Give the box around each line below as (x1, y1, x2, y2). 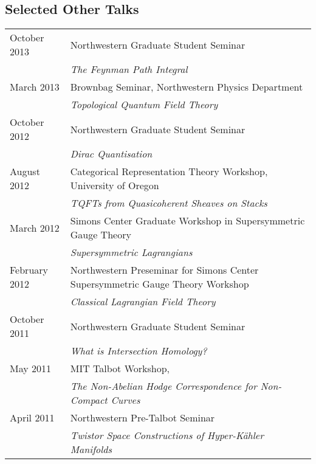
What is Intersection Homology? (70, 344, 207, 358)
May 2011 (10, 361, 52, 376)
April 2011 (10, 410, 55, 425)
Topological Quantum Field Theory (70, 97, 218, 112)
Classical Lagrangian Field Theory (70, 294, 216, 309)
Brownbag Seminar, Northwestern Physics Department (70, 80, 303, 94)
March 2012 (10, 220, 60, 235)
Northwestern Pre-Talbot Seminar (70, 410, 215, 425)
